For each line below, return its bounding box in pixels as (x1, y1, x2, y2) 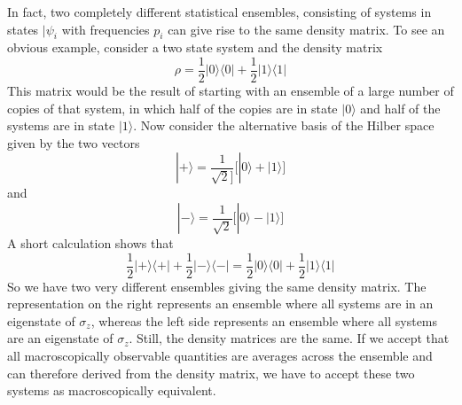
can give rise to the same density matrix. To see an (168, 19, 445, 38)
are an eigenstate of (7, 329, 114, 347)
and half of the (360, 98, 441, 117)
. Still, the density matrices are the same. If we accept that (129, 329, 450, 347)
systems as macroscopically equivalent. (7, 381, 216, 400)
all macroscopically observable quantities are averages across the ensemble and (7, 347, 433, 365)
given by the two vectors (7, 133, 140, 152)
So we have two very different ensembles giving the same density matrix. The (7, 276, 427, 295)
